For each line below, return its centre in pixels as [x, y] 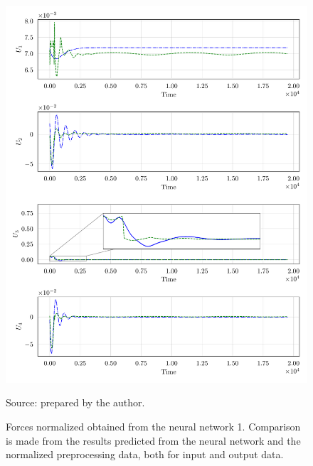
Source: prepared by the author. [75, 402]
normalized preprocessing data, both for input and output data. [145, 454]
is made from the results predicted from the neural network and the [153, 440]
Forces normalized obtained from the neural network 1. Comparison [153, 426]
